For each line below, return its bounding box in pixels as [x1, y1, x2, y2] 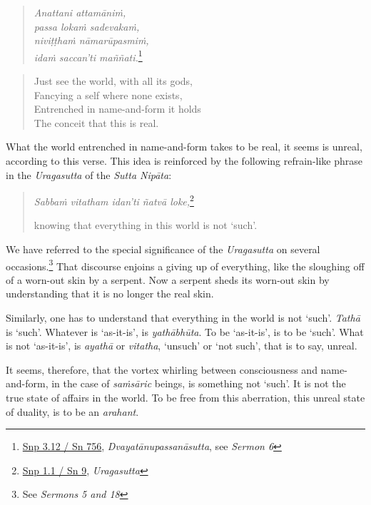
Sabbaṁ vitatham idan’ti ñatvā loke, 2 [34, 192, 194, 208]
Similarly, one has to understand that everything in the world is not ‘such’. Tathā [6, 310, 360, 325]
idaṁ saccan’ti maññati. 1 [34, 47, 143, 64]
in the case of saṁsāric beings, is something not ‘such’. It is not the [51, 376, 346, 391]
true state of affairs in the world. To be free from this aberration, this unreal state [6, 390, 365, 405]
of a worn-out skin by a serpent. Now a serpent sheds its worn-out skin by [6, 272, 330, 287]
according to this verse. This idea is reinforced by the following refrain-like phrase [6, 153, 362, 168]
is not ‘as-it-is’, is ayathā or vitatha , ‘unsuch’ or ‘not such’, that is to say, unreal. [6, 338, 357, 353]
